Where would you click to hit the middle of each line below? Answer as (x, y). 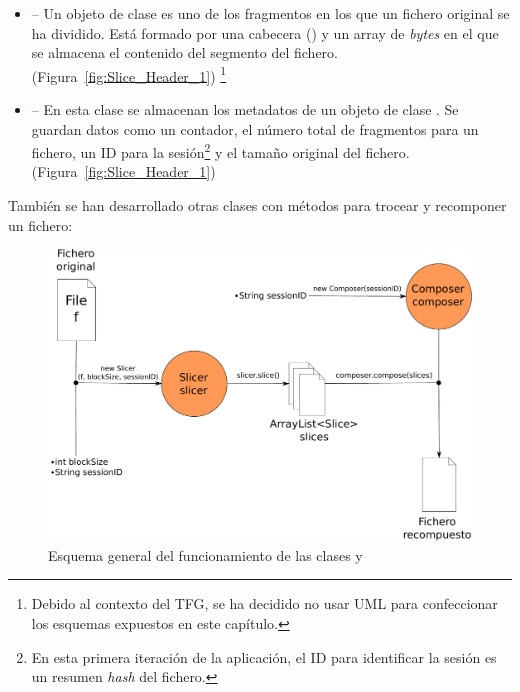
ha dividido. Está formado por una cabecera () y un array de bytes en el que (265, 32)
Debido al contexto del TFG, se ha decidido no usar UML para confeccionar (264, 603)
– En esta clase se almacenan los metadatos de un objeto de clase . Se (245, 109)
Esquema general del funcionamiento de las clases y (205, 554)
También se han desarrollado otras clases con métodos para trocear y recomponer (257, 205)
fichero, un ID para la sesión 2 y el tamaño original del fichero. (220, 150)
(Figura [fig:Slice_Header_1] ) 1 (129, 74)
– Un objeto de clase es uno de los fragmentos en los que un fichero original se (270, 13)
